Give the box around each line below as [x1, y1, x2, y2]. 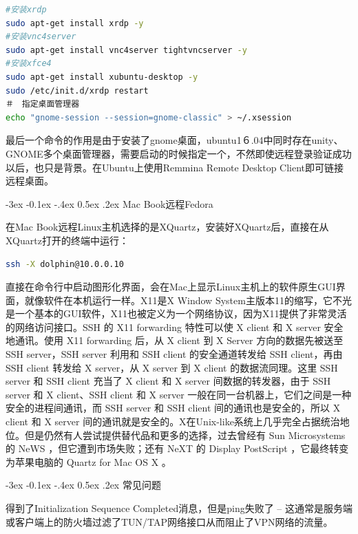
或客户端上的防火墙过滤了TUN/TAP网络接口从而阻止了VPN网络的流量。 [6, 514, 333, 528]
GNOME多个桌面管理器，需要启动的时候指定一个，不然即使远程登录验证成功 [6, 146, 352, 160]
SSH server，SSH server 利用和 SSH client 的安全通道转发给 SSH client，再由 [6, 347, 343, 361]
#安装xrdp [6, 5, 47, 14]
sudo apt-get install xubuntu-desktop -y [6, 72, 198, 82]
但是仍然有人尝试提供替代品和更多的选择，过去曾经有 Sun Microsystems [24, 427, 346, 442]
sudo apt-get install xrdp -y [6, 18, 144, 28]
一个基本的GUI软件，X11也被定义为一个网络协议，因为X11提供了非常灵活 [14, 306, 347, 321]
